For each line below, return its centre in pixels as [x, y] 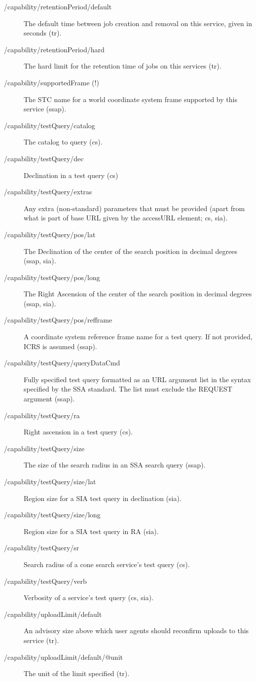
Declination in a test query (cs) [71, 175]
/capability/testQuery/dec [44, 158]
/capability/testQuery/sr [42, 548]
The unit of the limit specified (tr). [77, 673]
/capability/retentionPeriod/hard [54, 49]
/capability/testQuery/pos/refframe [58, 320]
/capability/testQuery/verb [45, 581]
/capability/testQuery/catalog [50, 125]
